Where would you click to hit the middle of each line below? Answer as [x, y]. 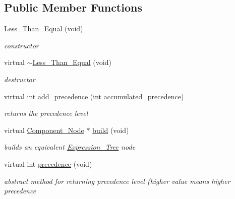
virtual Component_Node [44, 130]
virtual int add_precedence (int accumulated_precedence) [94, 96]
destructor [20, 79]
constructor [21, 45]
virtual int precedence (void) [48, 163]
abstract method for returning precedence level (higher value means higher [117, 181]
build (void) [111, 130]
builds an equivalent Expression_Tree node [70, 147]
